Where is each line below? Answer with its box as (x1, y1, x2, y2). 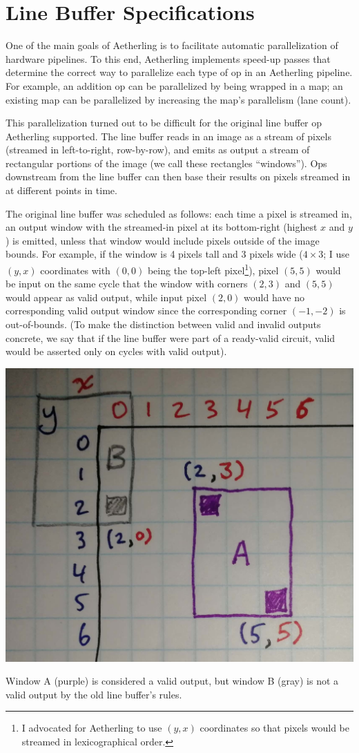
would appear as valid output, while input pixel (6, 289, 207, 304)
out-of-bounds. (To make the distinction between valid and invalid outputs (6, 317, 321, 332)
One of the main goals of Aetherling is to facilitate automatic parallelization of (6, 38, 338, 53)
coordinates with (40, 263, 110, 277)
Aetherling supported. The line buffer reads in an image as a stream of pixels (6, 128, 331, 143)
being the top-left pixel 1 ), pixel (147, 261, 279, 277)
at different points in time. (6, 183, 117, 198)
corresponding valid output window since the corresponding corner (6, 303, 287, 318)
